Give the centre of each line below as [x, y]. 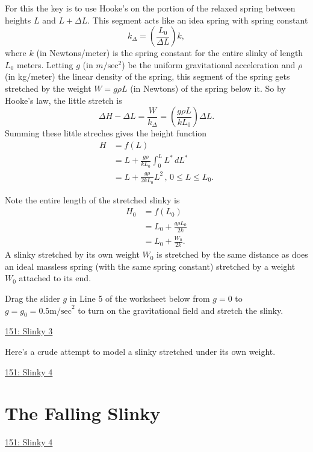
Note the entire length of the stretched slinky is [92, 199]
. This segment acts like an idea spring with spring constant [198, 20]
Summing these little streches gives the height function [106, 133]
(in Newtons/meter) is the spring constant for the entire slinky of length [170, 53]
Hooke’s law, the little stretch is [64, 100]
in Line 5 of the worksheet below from [140, 298]
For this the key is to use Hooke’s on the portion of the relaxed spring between [150, 8]
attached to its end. [55, 278]
